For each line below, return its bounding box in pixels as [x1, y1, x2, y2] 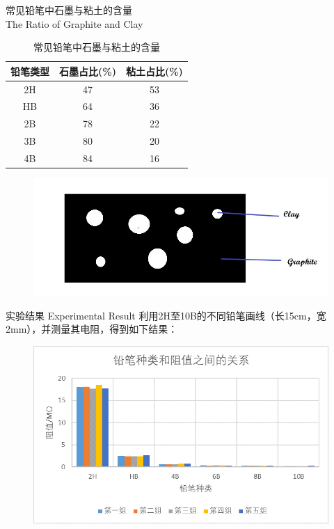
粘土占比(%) [125, 63, 183, 78]
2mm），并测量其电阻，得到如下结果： [6, 322, 178, 336]
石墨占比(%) [59, 63, 116, 78]
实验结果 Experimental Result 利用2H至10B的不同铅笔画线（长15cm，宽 [6, 308, 326, 322]
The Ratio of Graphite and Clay [6, 16, 143, 31]
